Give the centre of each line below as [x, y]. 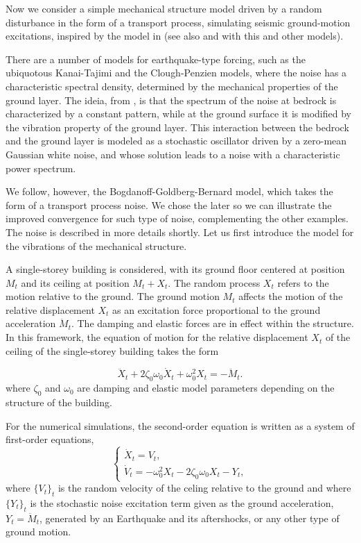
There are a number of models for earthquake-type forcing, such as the [156, 59]
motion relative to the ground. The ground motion [113, 296]
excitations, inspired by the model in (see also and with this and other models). [175, 36]
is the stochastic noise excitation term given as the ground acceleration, [182, 502]
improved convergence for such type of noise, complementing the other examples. [177, 218]
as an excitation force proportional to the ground [217, 309]
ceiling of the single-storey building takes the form [112, 350]
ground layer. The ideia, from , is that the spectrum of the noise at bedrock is [171, 100]
